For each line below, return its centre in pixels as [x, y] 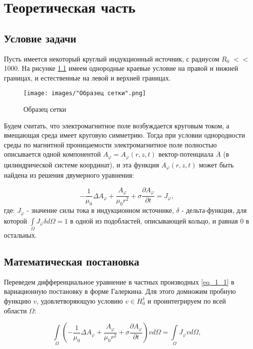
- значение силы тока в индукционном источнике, [100, 210]
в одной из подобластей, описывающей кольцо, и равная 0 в [159, 220]
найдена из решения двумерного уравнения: [69, 175]
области [15, 310]
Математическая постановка [72, 261]
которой [16, 220]
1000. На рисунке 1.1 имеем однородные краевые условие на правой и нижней [121, 68]
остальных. [21, 235]
